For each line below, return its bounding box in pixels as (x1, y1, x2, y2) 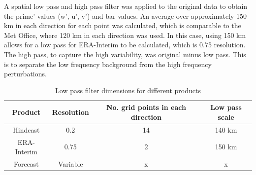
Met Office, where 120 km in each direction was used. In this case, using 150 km (4, 30, 246, 40)
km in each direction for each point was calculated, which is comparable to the (4, 20, 241, 31)
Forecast (13, 159, 39, 169)
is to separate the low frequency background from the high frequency (4, 59, 212, 69)
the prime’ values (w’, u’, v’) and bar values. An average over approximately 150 (4, 10, 247, 21)
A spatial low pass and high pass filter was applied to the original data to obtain (4, 1, 248, 11)
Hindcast (13, 124, 40, 135)
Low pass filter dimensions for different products (55, 85, 201, 95)
